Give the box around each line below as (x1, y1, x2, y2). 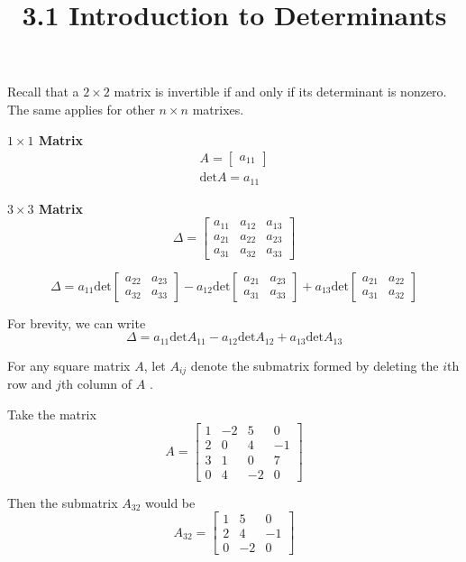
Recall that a (7, 82, 79, 101)
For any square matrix (7, 355, 131, 374)
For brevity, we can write (7, 313, 146, 332)
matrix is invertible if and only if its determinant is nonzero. (114, 82, 447, 101)
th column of (60, 374, 132, 393)
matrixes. (192, 99, 244, 118)
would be (145, 493, 196, 511)
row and (7, 374, 52, 393)
